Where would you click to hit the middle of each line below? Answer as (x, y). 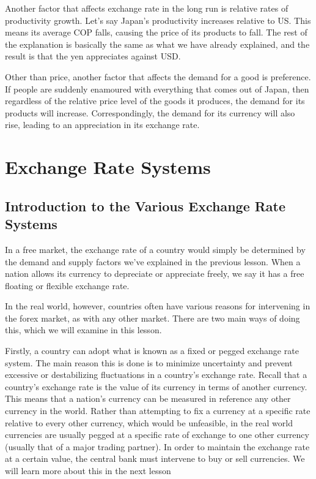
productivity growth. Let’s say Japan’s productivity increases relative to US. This (158, 20)
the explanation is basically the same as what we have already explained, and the (157, 44)
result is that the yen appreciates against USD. (93, 56)
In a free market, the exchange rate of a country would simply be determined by (155, 249)
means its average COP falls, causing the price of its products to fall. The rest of (156, 32)
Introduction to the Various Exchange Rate (145, 206)
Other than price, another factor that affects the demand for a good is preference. (158, 76)
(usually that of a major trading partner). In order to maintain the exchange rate (157, 446)
